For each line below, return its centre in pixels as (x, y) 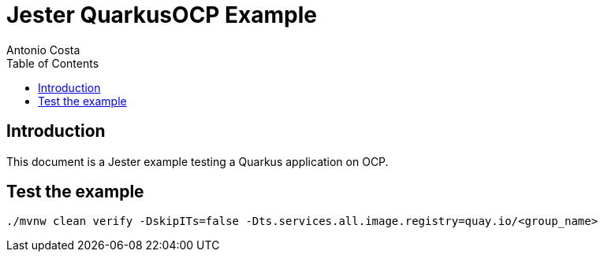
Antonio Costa (43, 50)
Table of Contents (53, 63)
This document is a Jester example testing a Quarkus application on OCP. (198, 161)
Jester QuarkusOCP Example (162, 15)
